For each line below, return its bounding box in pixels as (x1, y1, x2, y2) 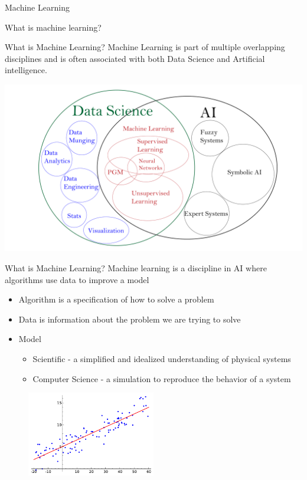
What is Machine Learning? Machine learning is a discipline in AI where (5, 262, 267, 274)
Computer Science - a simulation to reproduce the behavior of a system (32, 372, 291, 384)
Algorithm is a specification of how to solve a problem (18, 293, 214, 305)
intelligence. (5, 64, 47, 76)
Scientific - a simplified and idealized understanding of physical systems (32, 353, 291, 365)
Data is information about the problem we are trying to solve (18, 313, 241, 325)
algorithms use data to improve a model (5, 273, 149, 285)
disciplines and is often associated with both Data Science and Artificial (5, 52, 265, 64)
